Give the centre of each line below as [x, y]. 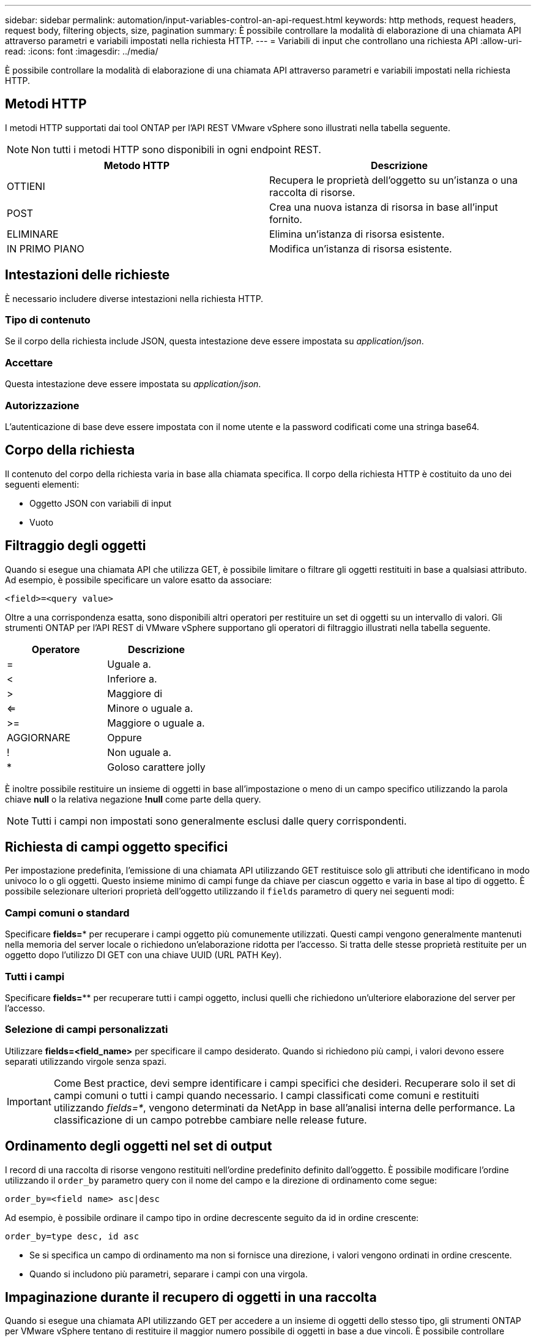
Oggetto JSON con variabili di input [101, 503]
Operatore [56, 649]
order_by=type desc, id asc [72, 1236]
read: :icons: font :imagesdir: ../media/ [82, 51]
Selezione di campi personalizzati [87, 1030]
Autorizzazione [42, 405]
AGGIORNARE [39, 737]
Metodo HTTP [137, 165]
